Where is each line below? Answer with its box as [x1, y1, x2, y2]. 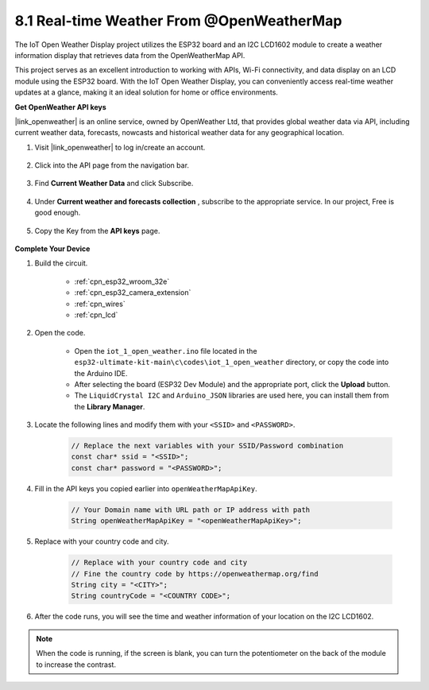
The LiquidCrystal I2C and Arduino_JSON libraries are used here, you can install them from [74, 390, 389, 401]
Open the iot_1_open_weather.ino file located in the [74, 346, 257, 355]
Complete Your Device [14, 244, 91, 254]
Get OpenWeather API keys [14, 102, 106, 111]
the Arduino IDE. [74, 368, 128, 378]
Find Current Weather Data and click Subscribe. [34, 179, 194, 188]
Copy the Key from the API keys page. [34, 226, 160, 235]
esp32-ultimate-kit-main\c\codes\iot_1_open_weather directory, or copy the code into [74, 358, 389, 367]
